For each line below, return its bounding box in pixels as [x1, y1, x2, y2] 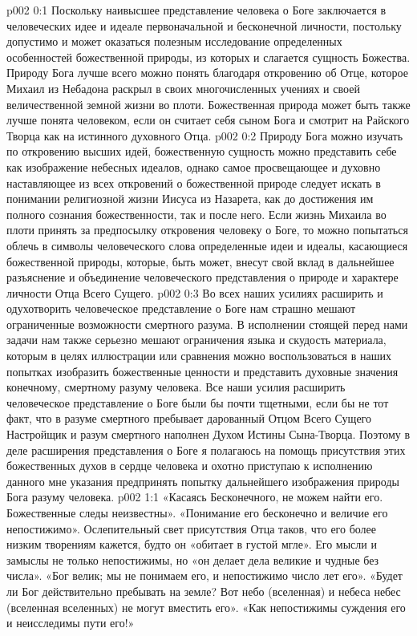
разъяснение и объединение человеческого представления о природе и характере [6, 269, 399, 286]
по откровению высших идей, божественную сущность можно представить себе [6, 143, 397, 160]
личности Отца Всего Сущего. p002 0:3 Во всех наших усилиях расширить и [6, 284, 383, 301]
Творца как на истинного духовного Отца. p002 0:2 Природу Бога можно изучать [6, 127, 403, 144]
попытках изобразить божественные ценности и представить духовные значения [6, 363, 399, 379]
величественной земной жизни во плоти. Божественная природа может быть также [6, 95, 411, 112]
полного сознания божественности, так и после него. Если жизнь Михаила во [6, 205, 387, 222]
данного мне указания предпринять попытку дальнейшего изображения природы [6, 472, 399, 489]
